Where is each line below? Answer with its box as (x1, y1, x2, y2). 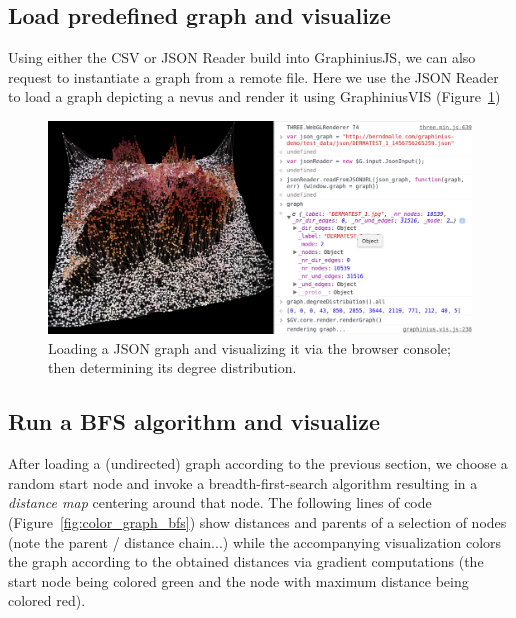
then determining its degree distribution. (48, 357, 297, 378)
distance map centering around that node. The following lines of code (8, 492, 432, 513)
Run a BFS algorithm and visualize (8, 406, 381, 437)
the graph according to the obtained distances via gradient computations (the (8, 551, 484, 572)
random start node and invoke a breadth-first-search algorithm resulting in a (8, 472, 478, 493)
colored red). (8, 590, 86, 611)
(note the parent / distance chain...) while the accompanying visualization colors (8, 531, 502, 552)
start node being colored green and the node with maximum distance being (8, 570, 469, 591)
